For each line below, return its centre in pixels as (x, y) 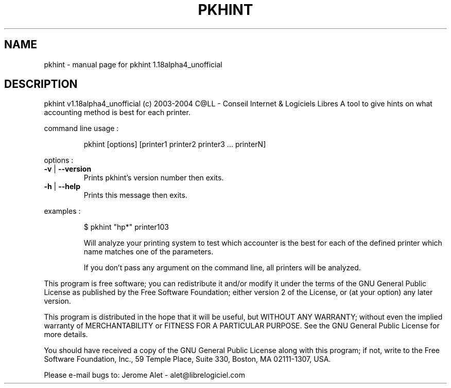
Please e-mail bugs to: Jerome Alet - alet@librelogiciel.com (144, 375)
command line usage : (81, 128)
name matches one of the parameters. (149, 252)
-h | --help (62, 187)
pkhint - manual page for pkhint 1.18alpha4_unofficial (133, 64)
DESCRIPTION (41, 84)
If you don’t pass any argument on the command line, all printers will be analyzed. (222, 268)
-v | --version (68, 169)
